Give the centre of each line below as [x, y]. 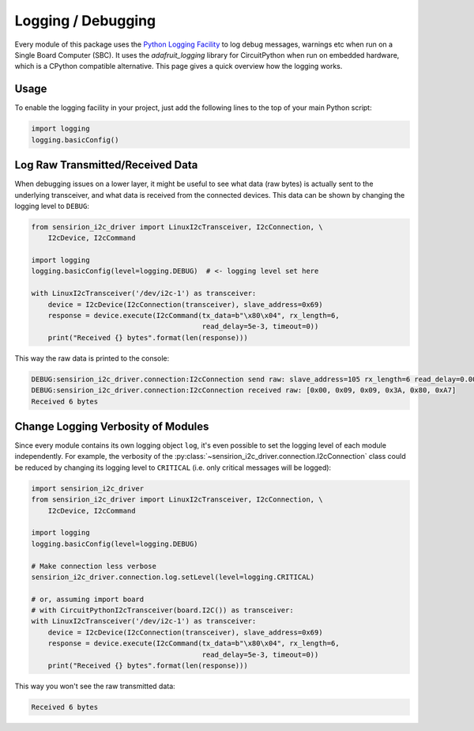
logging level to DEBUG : [52, 206]
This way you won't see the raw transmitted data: [95, 686]
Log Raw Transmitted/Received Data [106, 165]
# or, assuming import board [88, 599]
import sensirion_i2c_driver [88, 488]
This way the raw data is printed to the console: [92, 358]
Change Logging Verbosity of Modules [112, 426]
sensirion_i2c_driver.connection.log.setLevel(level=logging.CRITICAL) [173, 577]
